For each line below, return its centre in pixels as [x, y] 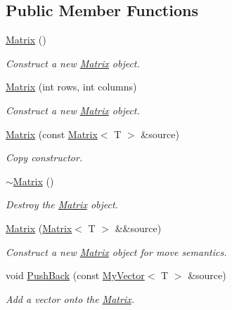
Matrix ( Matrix [39, 228]
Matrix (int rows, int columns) [71, 87]
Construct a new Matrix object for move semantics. [116, 251]
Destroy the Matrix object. [62, 204]
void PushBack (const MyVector [75, 275]
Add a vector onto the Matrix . [70, 298]
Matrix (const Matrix [52, 134]
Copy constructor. [44, 157]
